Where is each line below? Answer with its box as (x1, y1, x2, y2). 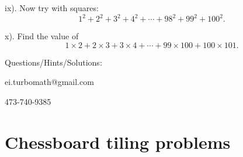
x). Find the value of (5, 30, 79, 42)
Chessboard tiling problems (5, 129, 231, 153)
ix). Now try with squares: (5, 2, 99, 13)
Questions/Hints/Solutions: (5, 56, 102, 68)
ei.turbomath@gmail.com (5, 76, 94, 88)
